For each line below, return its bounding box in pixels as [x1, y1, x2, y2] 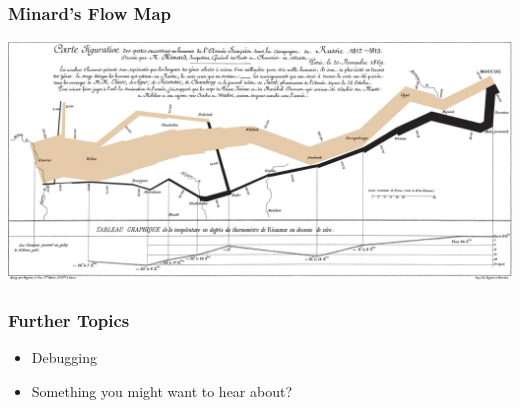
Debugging [31, 347, 97, 368]
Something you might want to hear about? [31, 380, 293, 401]
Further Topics [8, 307, 130, 332]
